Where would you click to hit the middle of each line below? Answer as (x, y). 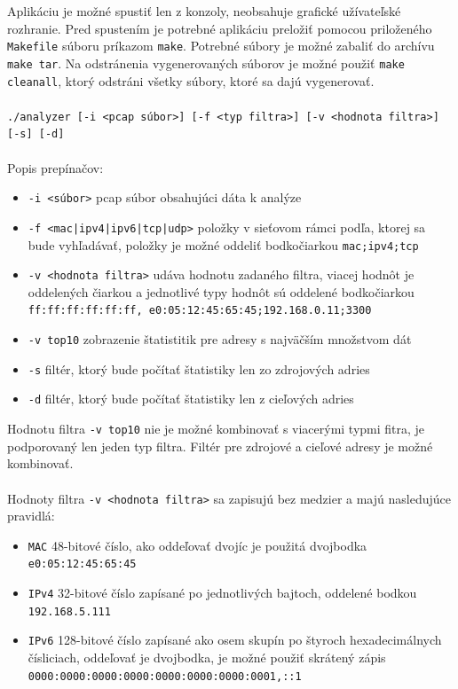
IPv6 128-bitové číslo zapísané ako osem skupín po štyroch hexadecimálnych (235, 640)
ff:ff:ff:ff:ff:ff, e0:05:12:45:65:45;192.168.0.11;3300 (200, 311)
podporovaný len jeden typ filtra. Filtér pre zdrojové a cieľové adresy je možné (220, 446)
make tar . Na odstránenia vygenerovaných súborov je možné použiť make (206, 63)
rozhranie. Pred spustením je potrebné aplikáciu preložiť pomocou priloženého (220, 28)
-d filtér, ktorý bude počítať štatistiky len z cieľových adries (191, 399)
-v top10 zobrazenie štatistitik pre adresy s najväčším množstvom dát (220, 339)
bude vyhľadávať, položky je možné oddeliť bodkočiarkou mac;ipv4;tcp (223, 244)
